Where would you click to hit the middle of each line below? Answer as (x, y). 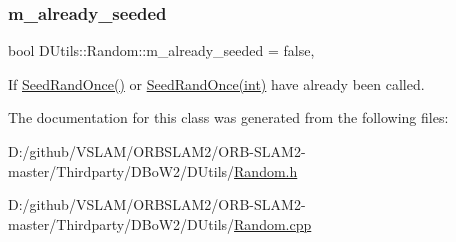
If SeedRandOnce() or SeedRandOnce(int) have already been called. (216, 83)
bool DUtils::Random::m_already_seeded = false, (161, 50)
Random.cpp (273, 223)
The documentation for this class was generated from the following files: (228, 117)
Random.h (266, 170)
